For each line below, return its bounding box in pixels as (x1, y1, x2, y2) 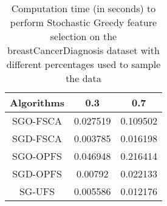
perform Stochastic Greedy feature (10, 15, 157, 29)
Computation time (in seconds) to (11, 1, 156, 15)
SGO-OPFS (12, 149, 62, 163)
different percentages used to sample (6, 57, 161, 71)
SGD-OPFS (12, 167, 62, 180)
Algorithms (10, 95, 65, 109)
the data (66, 71, 101, 85)
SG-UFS (19, 184, 55, 198)
